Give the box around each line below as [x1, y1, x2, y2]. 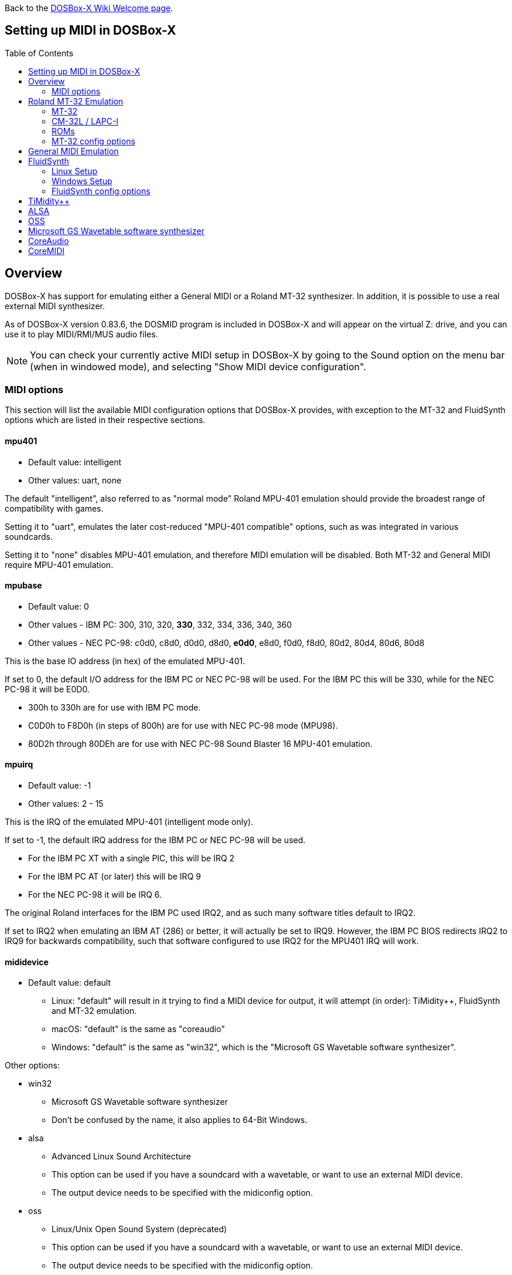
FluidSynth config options [52, 185, 151, 196]
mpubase [5, 580, 42, 591]
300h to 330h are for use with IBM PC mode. [28, 702, 201, 712]
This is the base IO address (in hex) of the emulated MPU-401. [5, 655, 245, 666]
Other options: [5, 1060, 60, 1071]
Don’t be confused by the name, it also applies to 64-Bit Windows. [52, 1115, 308, 1125]
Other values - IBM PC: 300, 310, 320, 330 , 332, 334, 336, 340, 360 [28, 619, 292, 630]
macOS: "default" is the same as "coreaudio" [52, 1024, 225, 1034]
